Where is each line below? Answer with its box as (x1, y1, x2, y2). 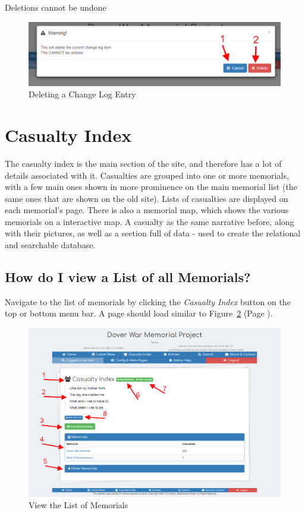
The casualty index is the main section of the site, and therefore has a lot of (5, 157, 282, 169)
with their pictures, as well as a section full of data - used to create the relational (5, 227, 301, 239)
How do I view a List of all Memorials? (5, 268, 251, 286)
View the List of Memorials (29, 499, 128, 511)
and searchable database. (5, 239, 96, 251)
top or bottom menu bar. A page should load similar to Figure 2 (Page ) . (5, 307, 273, 319)
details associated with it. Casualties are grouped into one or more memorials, (5, 169, 289, 181)
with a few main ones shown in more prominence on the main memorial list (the (5, 180, 297, 193)
